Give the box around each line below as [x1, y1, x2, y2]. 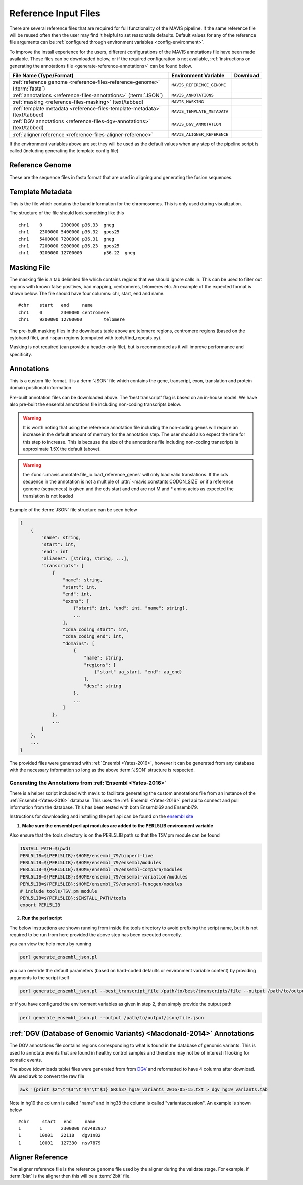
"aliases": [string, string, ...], [41, 556, 130, 561]
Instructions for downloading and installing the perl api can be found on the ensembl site [9, 813, 194, 819]
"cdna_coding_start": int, [62, 627, 130, 632]
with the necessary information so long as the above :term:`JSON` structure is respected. [9, 767, 195, 773]
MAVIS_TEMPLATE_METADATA [171, 109, 229, 114]
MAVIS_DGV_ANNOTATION [171, 122, 221, 127]
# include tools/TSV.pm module [20, 888, 98, 894]
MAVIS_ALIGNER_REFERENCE [171, 131, 229, 137]
